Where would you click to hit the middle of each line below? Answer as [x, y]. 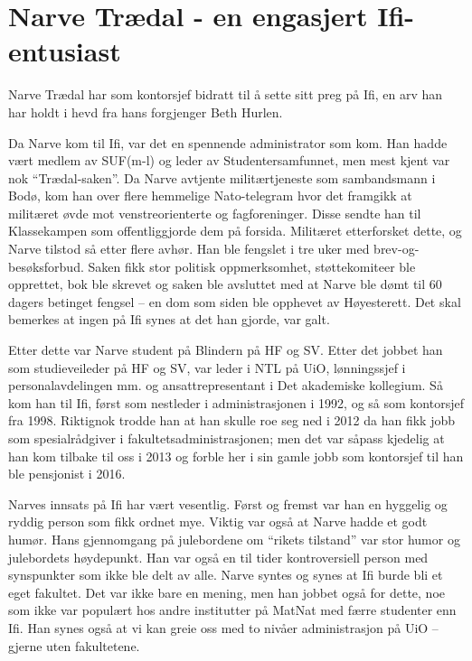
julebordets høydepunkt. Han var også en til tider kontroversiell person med [218, 557]
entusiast [65, 51]
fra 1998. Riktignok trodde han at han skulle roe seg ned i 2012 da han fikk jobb [232, 420]
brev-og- [396, 249]
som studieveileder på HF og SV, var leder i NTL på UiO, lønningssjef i [207, 367]
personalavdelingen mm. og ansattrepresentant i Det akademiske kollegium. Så [226, 385]
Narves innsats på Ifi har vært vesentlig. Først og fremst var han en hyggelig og [228, 503]
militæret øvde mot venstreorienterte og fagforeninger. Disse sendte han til [215, 213]
